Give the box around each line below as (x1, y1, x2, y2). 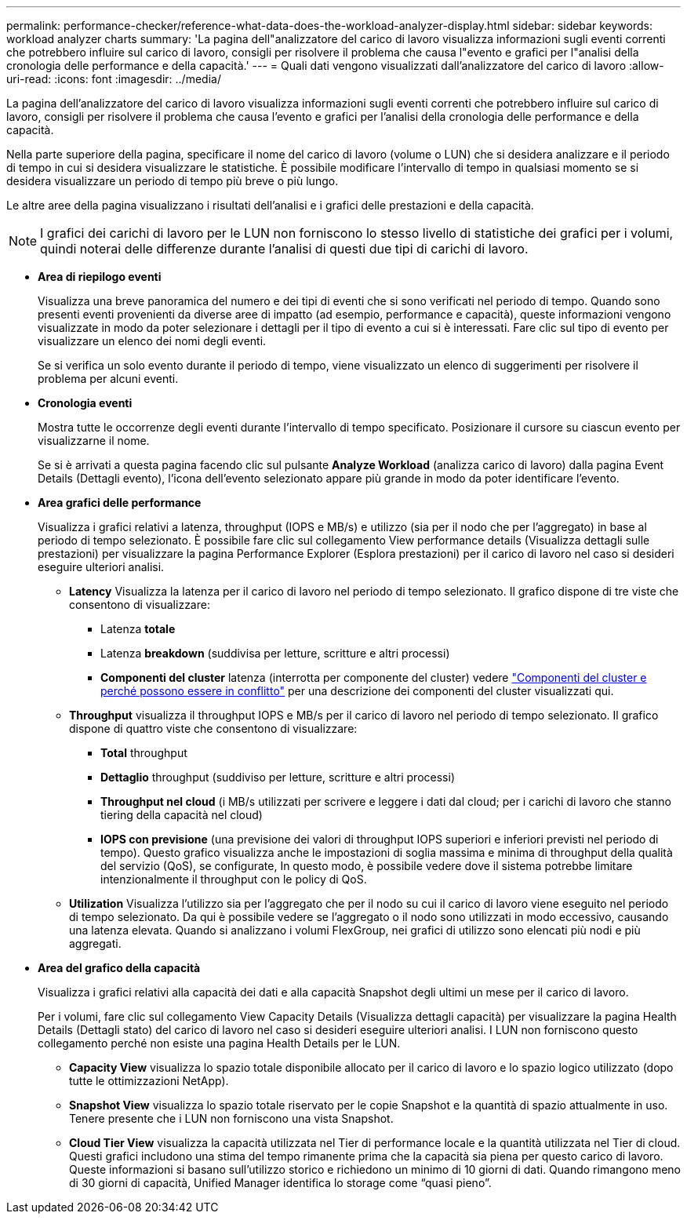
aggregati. (69, 937, 122, 950)
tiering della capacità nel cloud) (100, 808, 263, 821)
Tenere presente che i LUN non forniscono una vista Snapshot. (69, 1112, 394, 1125)
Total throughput (100, 746, 187, 759)
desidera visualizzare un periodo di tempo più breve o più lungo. (6, 174, 339, 188)
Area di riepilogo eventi (38, 270, 162, 283)
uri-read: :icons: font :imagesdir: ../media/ (6, 72, 221, 86)
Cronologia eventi (38, 396, 133, 410)
